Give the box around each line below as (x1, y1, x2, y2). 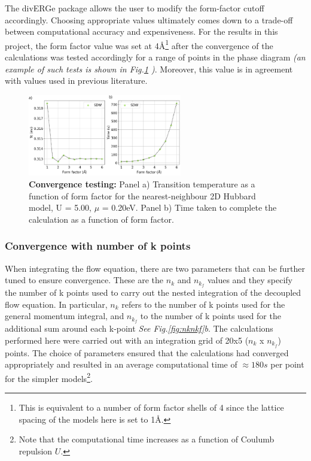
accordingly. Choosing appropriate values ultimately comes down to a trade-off (5, 13, 293, 26)
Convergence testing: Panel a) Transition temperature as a (29, 177, 255, 190)
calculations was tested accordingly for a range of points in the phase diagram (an (5, 51, 306, 63)
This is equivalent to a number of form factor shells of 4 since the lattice (19, 401, 284, 413)
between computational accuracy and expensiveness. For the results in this (5, 25, 278, 38)
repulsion (19, 444, 53, 457)
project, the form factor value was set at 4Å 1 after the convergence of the (5, 37, 273, 51)
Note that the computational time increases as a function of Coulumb (19, 433, 275, 445)
